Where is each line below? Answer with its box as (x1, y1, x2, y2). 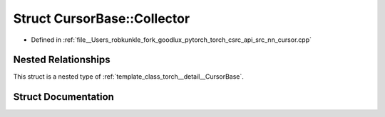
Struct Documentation (13, 91, 114, 103)
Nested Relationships (13, 54, 111, 66)
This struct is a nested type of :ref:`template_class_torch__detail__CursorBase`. (13, 72, 244, 81)
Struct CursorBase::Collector (13, 11, 190, 26)
